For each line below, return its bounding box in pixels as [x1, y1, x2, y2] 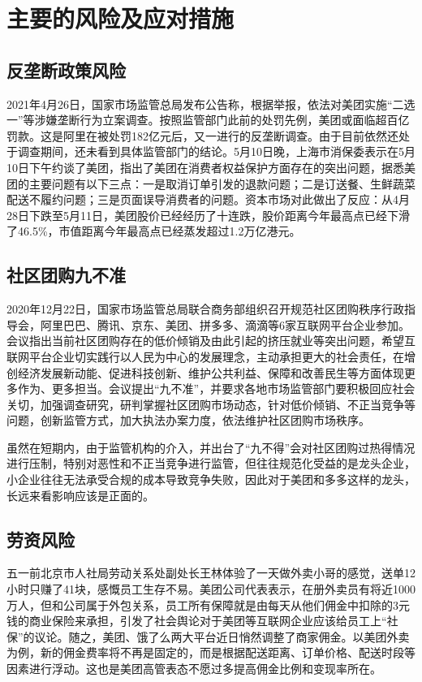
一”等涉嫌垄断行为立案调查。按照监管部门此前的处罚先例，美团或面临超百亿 [6, 111, 410, 128]
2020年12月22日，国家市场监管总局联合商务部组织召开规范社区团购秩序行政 [6, 300, 404, 317]
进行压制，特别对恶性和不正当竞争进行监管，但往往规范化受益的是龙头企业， [6, 455, 416, 472]
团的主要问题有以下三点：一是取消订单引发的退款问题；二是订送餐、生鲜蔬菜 [6, 175, 416, 192]
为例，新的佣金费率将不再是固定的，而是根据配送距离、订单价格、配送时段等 [6, 644, 416, 661]
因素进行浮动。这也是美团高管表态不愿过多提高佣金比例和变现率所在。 [6, 660, 381, 677]
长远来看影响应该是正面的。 [6, 486, 154, 503]
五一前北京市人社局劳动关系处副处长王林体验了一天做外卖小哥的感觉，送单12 [6, 564, 416, 581]
